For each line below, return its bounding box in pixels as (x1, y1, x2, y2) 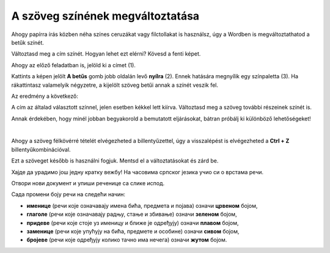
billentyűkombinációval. (11, 145, 71, 153)
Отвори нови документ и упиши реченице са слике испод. (11, 180, 165, 187)
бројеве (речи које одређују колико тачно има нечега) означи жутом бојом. (26, 236, 227, 244)
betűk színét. (11, 38, 44, 46)
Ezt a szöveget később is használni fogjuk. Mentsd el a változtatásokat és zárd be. (11, 157, 219, 164)
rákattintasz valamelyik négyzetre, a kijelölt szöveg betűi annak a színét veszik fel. (11, 81, 219, 89)
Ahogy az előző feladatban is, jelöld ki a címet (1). (11, 61, 136, 68)
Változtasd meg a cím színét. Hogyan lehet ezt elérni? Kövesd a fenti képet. (11, 50, 201, 57)
